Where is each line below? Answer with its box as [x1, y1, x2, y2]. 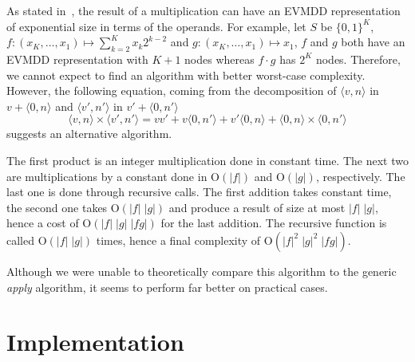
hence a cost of [6, 214, 79, 231]
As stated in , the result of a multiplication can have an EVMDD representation [6, 2, 401, 18]
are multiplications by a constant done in [6, 167, 207, 184]
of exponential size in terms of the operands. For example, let [6, 18, 306, 34]
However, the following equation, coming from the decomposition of [6, 82, 337, 99]
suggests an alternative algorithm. [6, 125, 172, 142]
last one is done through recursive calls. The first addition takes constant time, [6, 183, 392, 200]
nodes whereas [184, 50, 255, 67]
